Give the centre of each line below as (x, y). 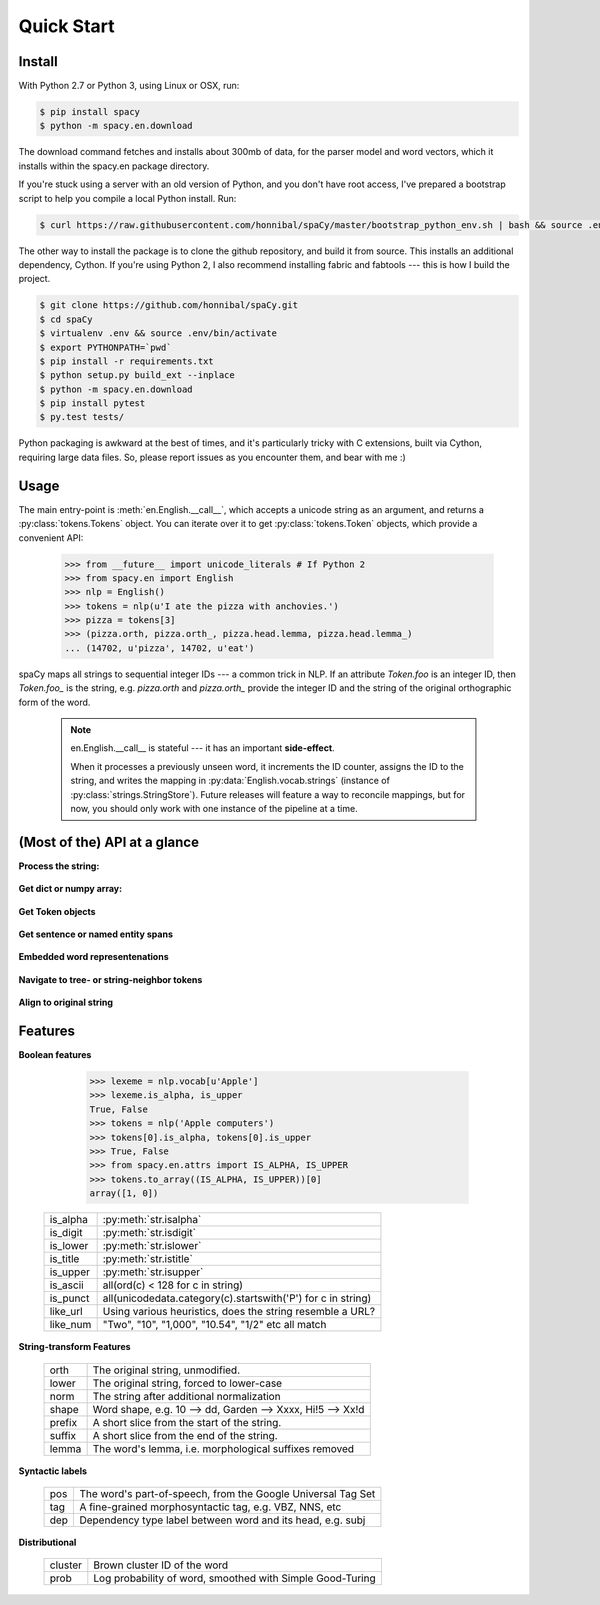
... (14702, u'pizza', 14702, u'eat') (159, 648)
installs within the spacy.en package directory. (114, 166)
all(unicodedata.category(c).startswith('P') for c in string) (237, 1298)
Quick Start (66, 26)
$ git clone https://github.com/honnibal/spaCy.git (169, 305)
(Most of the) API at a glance (109, 841)
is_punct (69, 1298)
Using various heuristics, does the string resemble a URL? (238, 1312)
